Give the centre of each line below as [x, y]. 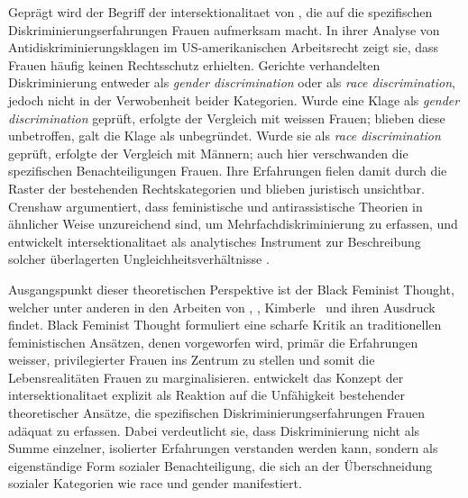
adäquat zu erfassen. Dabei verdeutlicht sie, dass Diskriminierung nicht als [214, 430]
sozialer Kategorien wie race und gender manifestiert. [155, 483]
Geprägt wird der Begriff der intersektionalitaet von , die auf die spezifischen [220, 12]
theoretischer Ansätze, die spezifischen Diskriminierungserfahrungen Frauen [216, 413]
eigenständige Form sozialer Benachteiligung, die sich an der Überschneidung [220, 465]
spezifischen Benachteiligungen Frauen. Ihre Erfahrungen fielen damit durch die [228, 171]
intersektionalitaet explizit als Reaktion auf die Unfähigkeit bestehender [206, 395]
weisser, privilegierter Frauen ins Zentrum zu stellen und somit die [192, 360]
